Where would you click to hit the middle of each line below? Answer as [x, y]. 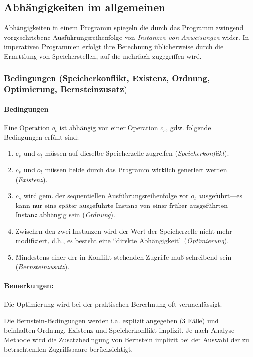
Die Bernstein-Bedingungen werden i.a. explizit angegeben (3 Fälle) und [111, 320]
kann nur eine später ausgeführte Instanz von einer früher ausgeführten [121, 205]
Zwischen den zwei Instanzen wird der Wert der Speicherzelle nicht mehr [124, 231]
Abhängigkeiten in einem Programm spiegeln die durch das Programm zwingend [124, 28]
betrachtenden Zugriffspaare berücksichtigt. [69, 349]
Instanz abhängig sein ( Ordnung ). [65, 215]
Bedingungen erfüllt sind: [42, 137]
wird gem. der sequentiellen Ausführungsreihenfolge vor [106, 196]
